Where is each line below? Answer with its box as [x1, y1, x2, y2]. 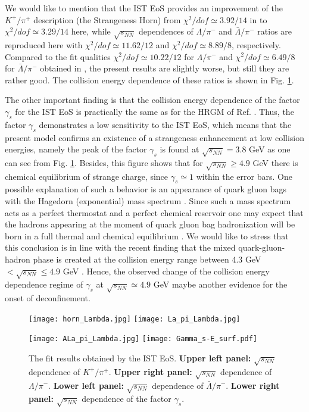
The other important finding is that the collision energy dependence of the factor [5, 93, 300, 106]
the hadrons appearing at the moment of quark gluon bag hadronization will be [5, 218, 295, 230]
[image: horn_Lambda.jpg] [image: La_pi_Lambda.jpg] [29, 314, 241, 323]
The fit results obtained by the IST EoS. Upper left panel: [29, 352, 251, 364]
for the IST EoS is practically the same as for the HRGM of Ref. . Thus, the [15, 105, 294, 117]
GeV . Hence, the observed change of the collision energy [63, 264, 270, 277]
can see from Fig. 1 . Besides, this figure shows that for [5, 156, 203, 168]
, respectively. [231, 38, 281, 51]
